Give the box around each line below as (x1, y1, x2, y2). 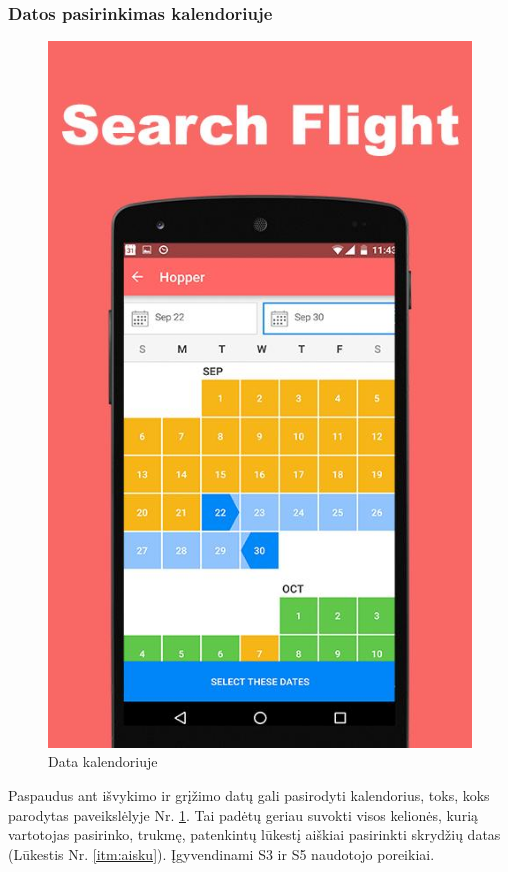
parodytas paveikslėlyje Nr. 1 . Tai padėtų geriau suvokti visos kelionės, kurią (8, 804, 479, 825)
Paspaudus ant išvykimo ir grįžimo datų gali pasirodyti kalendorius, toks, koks (8, 785, 490, 806)
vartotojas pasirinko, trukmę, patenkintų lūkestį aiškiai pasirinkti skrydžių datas (8, 824, 501, 845)
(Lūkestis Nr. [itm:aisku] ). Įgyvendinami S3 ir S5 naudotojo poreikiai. (8, 843, 435, 864)
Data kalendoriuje (48, 751, 158, 772)
